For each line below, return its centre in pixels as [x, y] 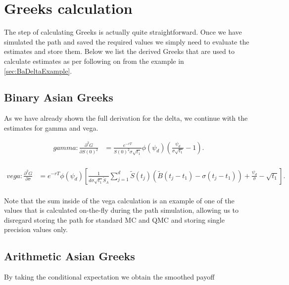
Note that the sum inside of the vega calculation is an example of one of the [119, 200]
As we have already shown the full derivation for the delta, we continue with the [126, 118]
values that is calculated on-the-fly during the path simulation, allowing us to [121, 210]
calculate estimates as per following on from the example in [94, 61]
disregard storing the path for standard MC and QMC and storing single [114, 219]
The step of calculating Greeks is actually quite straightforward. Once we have [123, 32]
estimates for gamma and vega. [51, 127]
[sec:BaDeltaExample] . [38, 71]
